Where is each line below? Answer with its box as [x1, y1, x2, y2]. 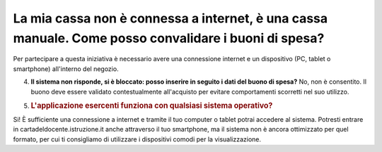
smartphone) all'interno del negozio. [13, 64, 120, 73]
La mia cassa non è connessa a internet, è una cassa [13, 11, 328, 26]
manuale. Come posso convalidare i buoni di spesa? [13, 30, 325, 46]
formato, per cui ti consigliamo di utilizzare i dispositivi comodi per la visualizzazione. [13, 134, 262, 144]
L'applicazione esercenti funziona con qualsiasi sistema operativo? [30, 101, 273, 110]
